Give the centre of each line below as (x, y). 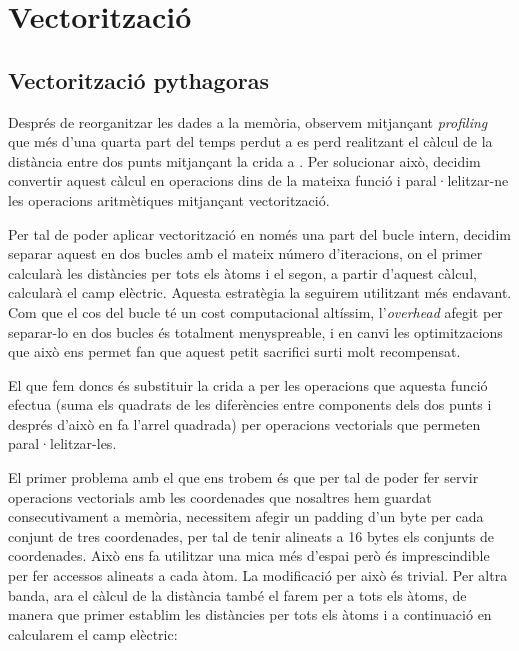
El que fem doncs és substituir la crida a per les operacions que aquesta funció (248, 384)
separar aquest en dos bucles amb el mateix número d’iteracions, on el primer (245, 253)
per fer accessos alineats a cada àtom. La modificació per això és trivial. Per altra (258, 575)
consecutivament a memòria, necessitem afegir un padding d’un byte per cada (246, 516)
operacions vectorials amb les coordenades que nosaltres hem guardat (220, 496)
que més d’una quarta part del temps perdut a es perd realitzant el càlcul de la (250, 141)
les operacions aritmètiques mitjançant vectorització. (169, 199)
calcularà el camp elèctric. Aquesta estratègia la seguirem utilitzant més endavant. (260, 292)
